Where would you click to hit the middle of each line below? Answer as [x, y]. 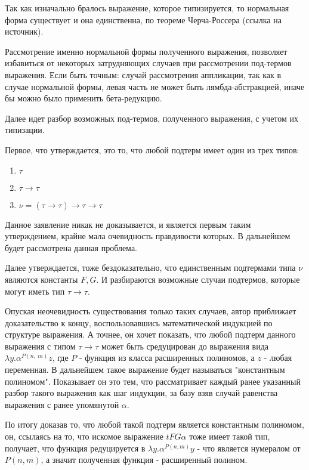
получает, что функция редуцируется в [75, 448]
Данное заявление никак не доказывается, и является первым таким [128, 224]
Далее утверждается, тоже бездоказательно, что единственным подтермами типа [150, 268]
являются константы [41, 279]
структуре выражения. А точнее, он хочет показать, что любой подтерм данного [150, 334]
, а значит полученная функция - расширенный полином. [144, 460]
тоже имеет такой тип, [230, 436]
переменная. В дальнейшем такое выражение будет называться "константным [145, 369]
